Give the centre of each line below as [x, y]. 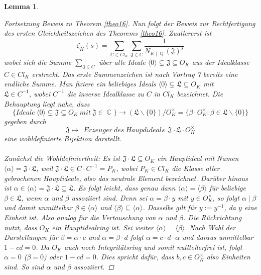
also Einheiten [228, 257]
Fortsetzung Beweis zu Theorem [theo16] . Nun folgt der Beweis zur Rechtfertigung [130, 23]
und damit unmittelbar [38, 207]
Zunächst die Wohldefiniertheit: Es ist [62, 158]
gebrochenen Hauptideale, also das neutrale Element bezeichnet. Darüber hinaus [126, 178]
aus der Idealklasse [221, 62]
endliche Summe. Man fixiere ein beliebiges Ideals [80, 84]
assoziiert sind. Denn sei [109, 197]
